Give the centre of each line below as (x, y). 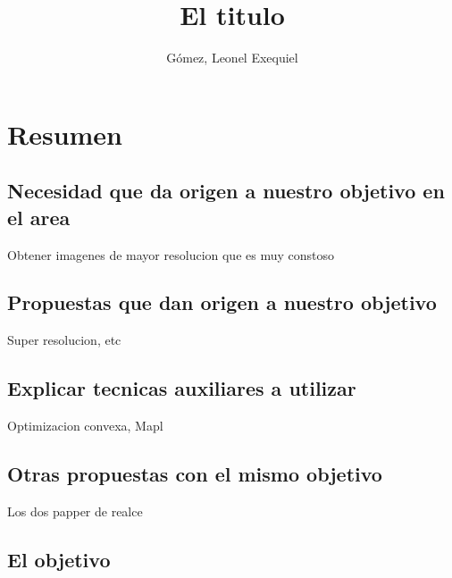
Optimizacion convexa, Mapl (85, 426)
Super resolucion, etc (64, 340)
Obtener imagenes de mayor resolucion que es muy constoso (171, 254)
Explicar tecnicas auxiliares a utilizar (182, 388)
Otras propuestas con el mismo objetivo (195, 474)
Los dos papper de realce (75, 511)
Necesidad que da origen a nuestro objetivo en (226, 191)
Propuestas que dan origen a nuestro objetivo (222, 302)
